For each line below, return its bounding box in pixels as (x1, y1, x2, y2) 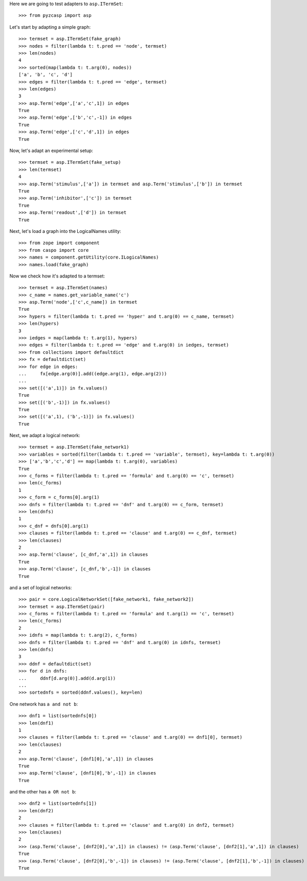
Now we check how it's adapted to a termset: (9, 273, 105, 279)
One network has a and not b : (9, 701, 78, 707)
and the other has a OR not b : (9, 789, 77, 795)
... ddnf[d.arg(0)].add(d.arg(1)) (18, 675, 116, 681)
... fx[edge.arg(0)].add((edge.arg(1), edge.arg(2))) (18, 371, 167, 376)
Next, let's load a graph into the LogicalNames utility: (9, 228, 121, 234)
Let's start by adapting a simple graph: (9, 24, 91, 30)
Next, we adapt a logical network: (9, 433, 80, 439)
